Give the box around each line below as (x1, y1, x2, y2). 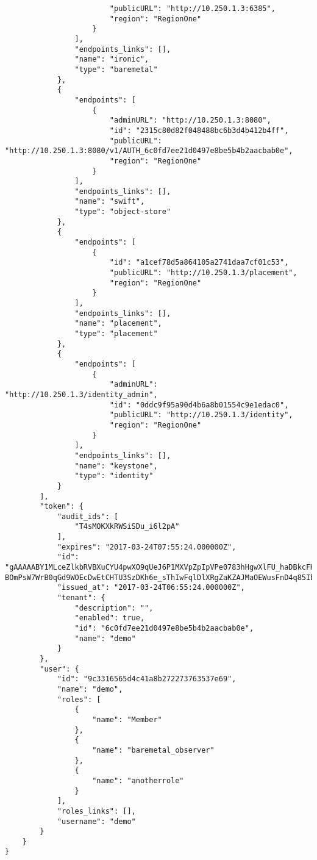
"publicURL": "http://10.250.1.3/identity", (109, 410, 293, 420)
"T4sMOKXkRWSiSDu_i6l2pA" (74, 522, 180, 531)
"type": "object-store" (74, 207, 171, 217)
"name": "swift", (74, 197, 145, 206)
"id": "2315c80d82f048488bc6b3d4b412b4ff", (109, 126, 289, 135)
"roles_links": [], (57, 806, 136, 815)
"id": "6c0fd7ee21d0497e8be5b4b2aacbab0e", (74, 624, 254, 633)
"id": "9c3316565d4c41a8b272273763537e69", (57, 675, 237, 684)
